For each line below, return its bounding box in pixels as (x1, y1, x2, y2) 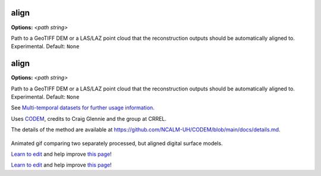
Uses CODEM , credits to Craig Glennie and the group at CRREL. (11, 115, 166, 122)
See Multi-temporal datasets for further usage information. (11, 104, 155, 111)
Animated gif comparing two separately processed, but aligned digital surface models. (11, 140, 223, 147)
